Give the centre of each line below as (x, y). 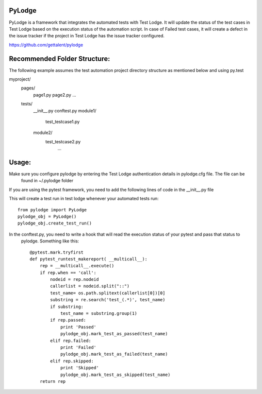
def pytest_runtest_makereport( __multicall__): (89, 259)
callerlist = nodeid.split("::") (90, 286)
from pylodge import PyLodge (52, 210)
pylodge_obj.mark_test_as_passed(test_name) (114, 334)
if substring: (67, 307)
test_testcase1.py (63, 121)
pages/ (28, 88)
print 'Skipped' (80, 368)
